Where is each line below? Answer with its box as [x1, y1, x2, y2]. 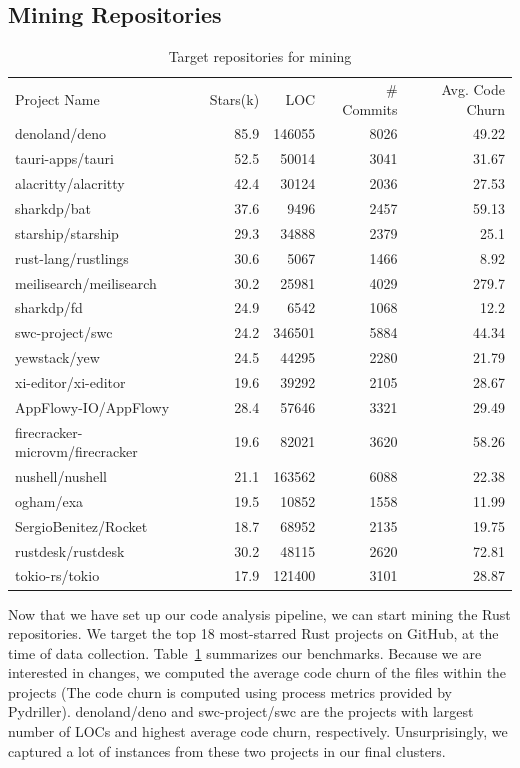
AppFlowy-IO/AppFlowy [15, 396, 170, 417]
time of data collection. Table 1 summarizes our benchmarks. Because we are [8, 642, 482, 663]
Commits [342, 98, 398, 119]
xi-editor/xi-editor [15, 371, 126, 392]
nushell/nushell [15, 466, 107, 487]
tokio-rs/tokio [15, 565, 100, 586]
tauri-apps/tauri [15, 148, 114, 169]
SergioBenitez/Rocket [15, 515, 148, 536]
